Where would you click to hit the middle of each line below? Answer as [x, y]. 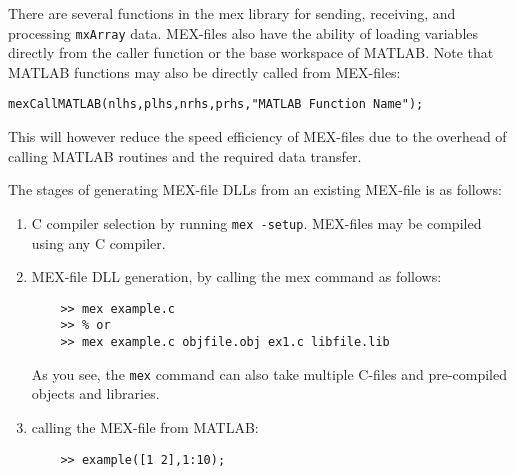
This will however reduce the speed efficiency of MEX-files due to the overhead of [257, 136]
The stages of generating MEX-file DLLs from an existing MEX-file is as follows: [255, 189]
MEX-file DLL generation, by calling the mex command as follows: [236, 276]
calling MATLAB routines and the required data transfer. [185, 155]
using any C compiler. [98, 242]
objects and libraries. [95, 393]
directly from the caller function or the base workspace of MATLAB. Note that [251, 52]
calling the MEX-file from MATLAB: [145, 426]
